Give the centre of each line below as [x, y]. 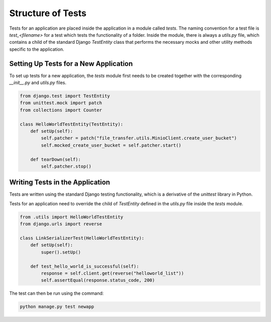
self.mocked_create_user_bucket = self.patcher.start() [111, 145]
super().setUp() [61, 252]
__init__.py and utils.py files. [38, 83]
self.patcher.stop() [66, 166]
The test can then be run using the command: [56, 293]
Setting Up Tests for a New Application [71, 64]
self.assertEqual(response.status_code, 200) [98, 280]
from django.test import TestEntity [65, 96]
